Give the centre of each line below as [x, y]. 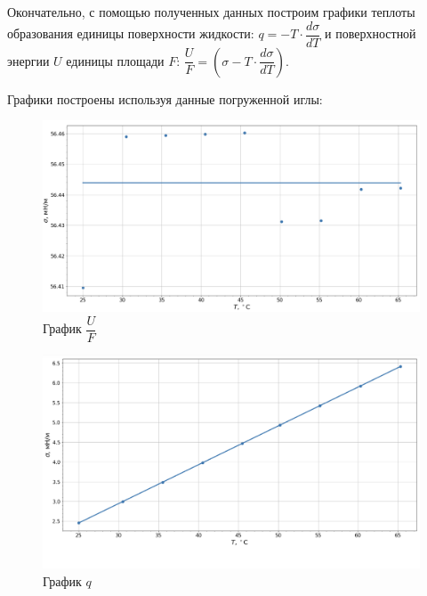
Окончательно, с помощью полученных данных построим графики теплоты [211, 12]
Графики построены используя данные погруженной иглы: [165, 98]
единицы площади [115, 60]
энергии [28, 60]
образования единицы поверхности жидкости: [131, 33]
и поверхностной [371, 33]
